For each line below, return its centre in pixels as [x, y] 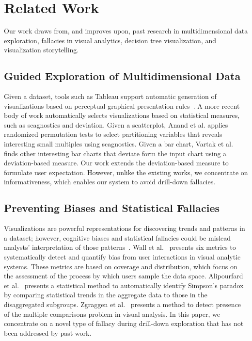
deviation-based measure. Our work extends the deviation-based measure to [116, 163]
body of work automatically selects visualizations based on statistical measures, [122, 115]
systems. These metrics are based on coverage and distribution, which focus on [121, 266]
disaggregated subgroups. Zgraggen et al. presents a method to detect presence [123, 304]
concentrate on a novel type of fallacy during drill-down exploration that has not [124, 323]
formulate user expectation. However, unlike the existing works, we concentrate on [126, 172]
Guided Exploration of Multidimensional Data [122, 76]
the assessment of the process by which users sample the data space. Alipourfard [124, 276]
